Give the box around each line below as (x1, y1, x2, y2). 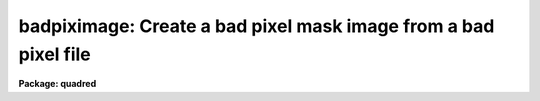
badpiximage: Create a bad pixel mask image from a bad (18, 15, 495, 37)
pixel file (18, 43, 92, 65)
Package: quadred (18, 78, 97, 90)
